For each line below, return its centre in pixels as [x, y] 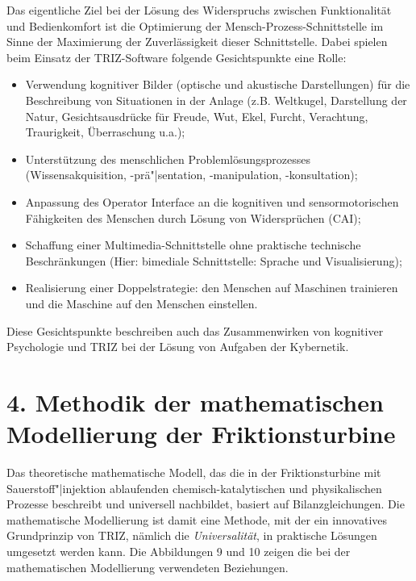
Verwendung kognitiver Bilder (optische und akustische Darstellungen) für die [218, 84]
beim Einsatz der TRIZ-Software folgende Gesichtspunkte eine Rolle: [177, 57]
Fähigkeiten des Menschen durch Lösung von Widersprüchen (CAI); [193, 217]
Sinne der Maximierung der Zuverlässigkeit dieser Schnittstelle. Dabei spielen [197, 42]
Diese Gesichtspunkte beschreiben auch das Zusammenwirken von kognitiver [195, 330]
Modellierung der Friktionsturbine [201, 434]
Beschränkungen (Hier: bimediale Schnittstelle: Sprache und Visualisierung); [214, 260]
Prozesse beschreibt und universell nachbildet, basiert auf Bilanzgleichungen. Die [206, 504]
